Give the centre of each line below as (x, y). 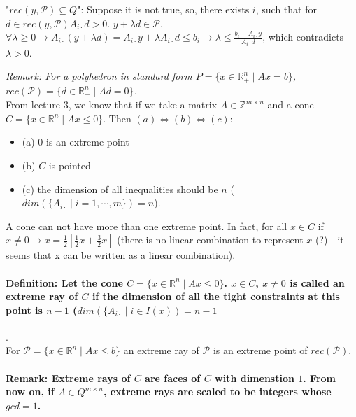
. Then (117, 118)
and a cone (291, 105)
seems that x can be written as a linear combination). (121, 255)
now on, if (30, 391)
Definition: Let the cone (64, 282)
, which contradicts (303, 37)
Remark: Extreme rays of (68, 377)
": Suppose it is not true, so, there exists (163, 9)
